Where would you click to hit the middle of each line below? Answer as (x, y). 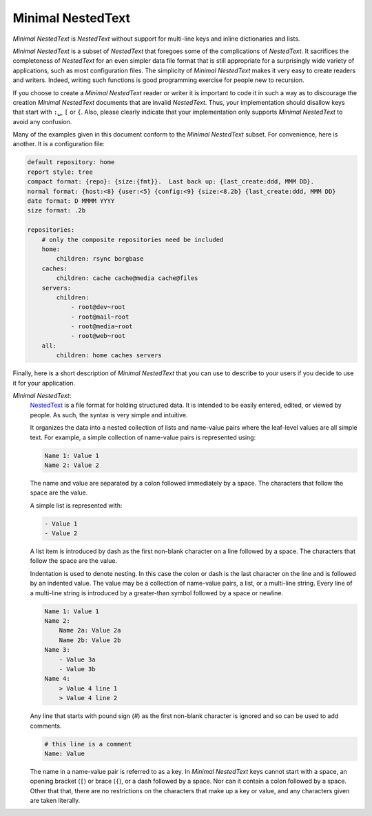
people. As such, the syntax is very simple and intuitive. (109, 415)
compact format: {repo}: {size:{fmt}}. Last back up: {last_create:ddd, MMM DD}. (171, 182)
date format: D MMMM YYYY (71, 201)
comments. (46, 726)
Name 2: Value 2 (72, 465)
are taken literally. (55, 801)
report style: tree (60, 172)
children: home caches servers (109, 356)
